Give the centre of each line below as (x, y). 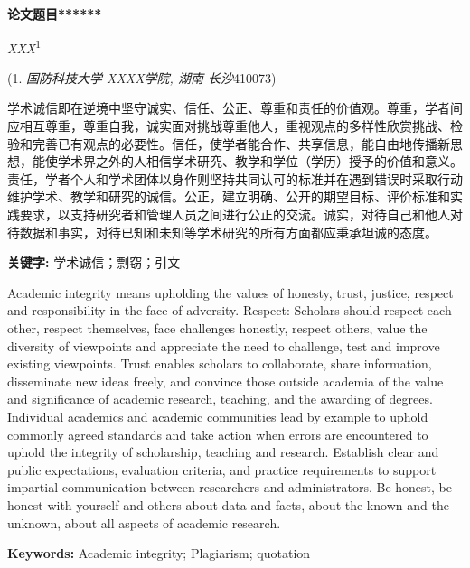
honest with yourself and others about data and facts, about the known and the (228, 504)
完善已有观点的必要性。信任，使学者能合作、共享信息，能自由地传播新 (241, 143)
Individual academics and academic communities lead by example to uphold (218, 416)
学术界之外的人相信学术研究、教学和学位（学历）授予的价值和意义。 (260, 161)
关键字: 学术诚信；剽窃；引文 (94, 262)
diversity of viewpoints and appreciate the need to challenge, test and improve (224, 345)
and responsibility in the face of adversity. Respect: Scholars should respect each (230, 310)
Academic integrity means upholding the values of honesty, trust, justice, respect (230, 292)
